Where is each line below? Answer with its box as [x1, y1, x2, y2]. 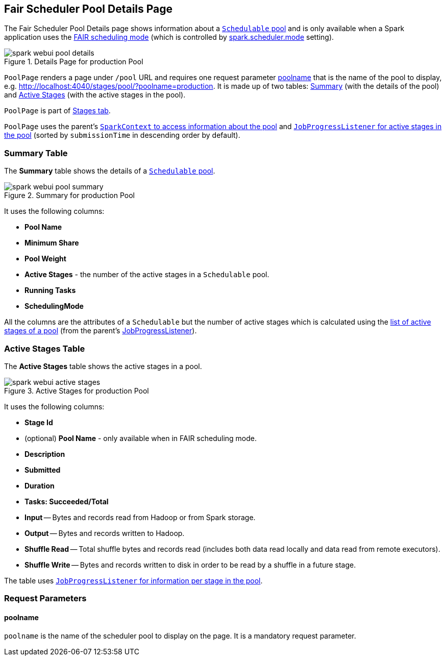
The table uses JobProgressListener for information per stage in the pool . [4, 576, 263, 585]
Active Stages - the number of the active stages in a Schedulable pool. [24, 270, 269, 279]
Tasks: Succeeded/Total [24, 497, 109, 506]
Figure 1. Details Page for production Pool [4, 57, 143, 66]
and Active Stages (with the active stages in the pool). [4, 90, 186, 100]
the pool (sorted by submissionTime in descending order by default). [4, 131, 240, 140]
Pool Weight [24, 254, 66, 263]
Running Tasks [24, 286, 76, 295]
